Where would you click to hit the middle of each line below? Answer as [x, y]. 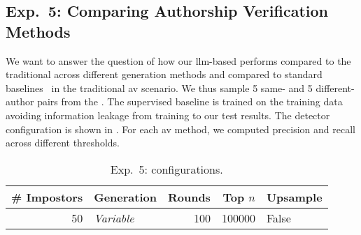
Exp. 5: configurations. [167, 169]
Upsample [294, 197]
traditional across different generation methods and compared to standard [164, 74]
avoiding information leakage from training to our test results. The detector [168, 115]
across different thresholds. [63, 143]
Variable [114, 218]
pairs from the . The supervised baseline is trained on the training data [190, 101]
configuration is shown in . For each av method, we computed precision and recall [180, 129]
